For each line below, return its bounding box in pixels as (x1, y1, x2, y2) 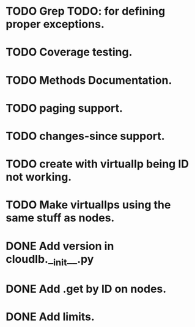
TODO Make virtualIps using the (6, 198, 171, 212)
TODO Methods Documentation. (6, 73, 172, 87)
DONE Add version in (6, 239, 114, 253)
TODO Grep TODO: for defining (6, 4, 166, 18)
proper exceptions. (6, 17, 105, 31)
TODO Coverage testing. (6, 45, 133, 59)
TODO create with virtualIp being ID (6, 157, 189, 171)
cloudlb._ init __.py (6, 252, 94, 268)
